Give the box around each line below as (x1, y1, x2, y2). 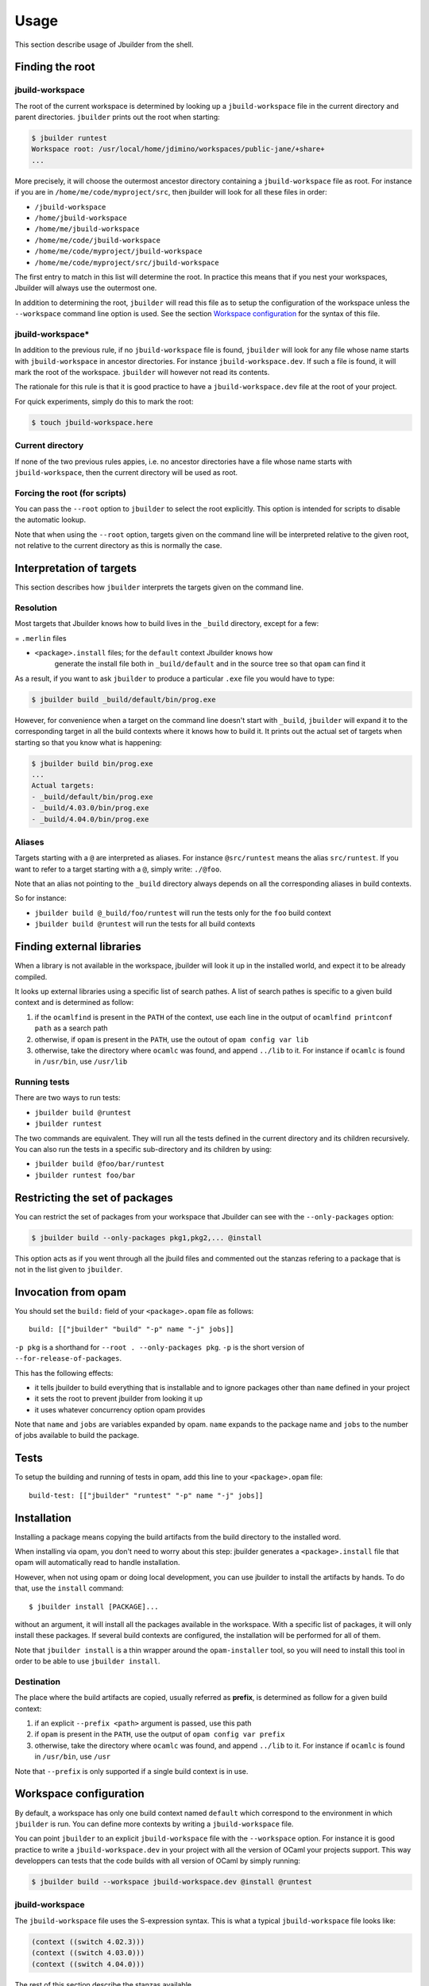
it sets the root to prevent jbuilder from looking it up (34, 1394, 203, 1404)
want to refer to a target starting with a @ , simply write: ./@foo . (14, 864, 222, 874)
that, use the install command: (14, 1583, 124, 1593)
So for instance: (14, 894, 67, 903)
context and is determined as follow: (14, 998, 134, 1007)
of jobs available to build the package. (14, 1431, 139, 1440)
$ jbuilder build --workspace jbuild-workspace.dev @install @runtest (31, 1877, 313, 1887)
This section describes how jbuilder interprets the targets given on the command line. (14, 582, 303, 592)
